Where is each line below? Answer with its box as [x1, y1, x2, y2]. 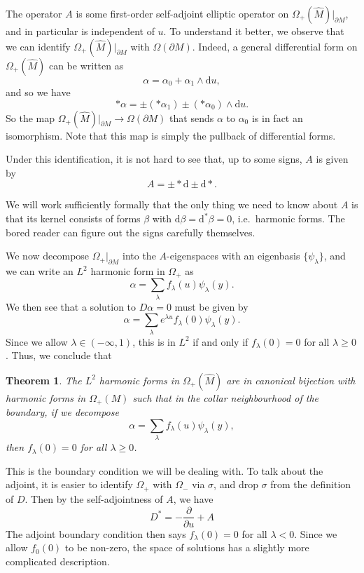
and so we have [6, 85, 71, 100]
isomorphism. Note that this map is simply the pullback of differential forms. [6, 128, 336, 142]
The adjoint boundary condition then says [6, 526, 186, 541]
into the [122, 248, 156, 263]
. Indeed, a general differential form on [192, 39, 358, 53]
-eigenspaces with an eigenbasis [167, 248, 300, 263]
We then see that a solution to [6, 299, 136, 314]
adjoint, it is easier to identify [6, 477, 133, 492]
